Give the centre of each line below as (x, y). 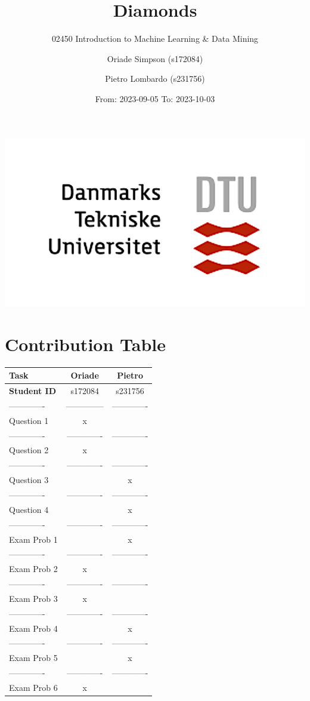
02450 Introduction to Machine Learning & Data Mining (155, 39)
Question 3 (29, 480)
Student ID (33, 391)
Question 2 (29, 450)
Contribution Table (85, 344)
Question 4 (29, 509)
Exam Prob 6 (33, 687)
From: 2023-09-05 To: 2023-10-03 (155, 98)
